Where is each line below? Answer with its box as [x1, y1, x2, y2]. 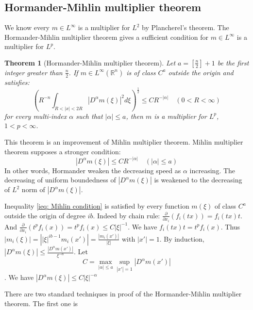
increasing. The [189, 165, 236, 175]
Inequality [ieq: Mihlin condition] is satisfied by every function [4, 201, 189, 211]
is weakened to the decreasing [154, 175, 242, 185]
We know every [4, 22, 50, 33]
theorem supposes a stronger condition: [4, 146, 121, 156]
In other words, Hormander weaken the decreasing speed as [4, 165, 181, 175]
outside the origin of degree [4, 210, 85, 220]
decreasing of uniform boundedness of [4, 175, 116, 185]
